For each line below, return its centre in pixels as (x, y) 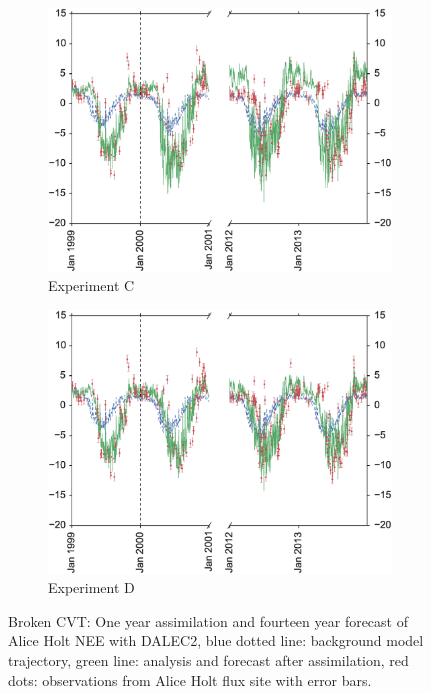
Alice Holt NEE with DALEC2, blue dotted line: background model (216, 640)
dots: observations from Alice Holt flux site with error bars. (190, 679)
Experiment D (91, 587)
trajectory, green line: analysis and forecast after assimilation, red (208, 659)
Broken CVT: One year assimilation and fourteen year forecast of (208, 620)
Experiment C (91, 285)
